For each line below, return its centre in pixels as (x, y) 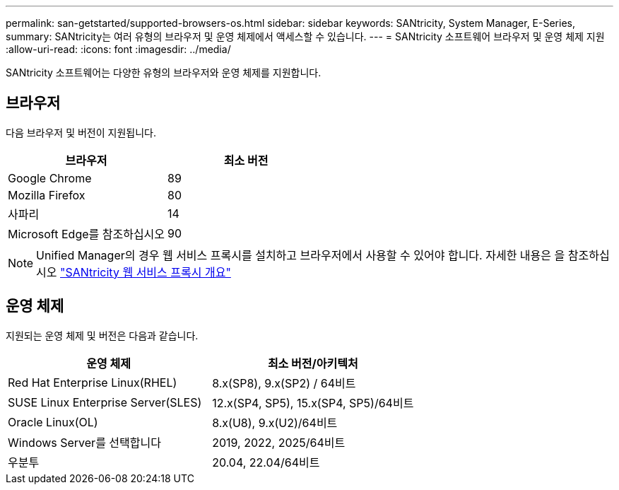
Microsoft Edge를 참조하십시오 (87, 234)
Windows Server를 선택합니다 (84, 442)
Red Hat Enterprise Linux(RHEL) (93, 382)
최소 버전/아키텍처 (313, 363)
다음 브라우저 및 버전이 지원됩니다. (81, 132)
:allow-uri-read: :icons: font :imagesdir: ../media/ (118, 49)
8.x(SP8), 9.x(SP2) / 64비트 (284, 383)
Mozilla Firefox (47, 195)
